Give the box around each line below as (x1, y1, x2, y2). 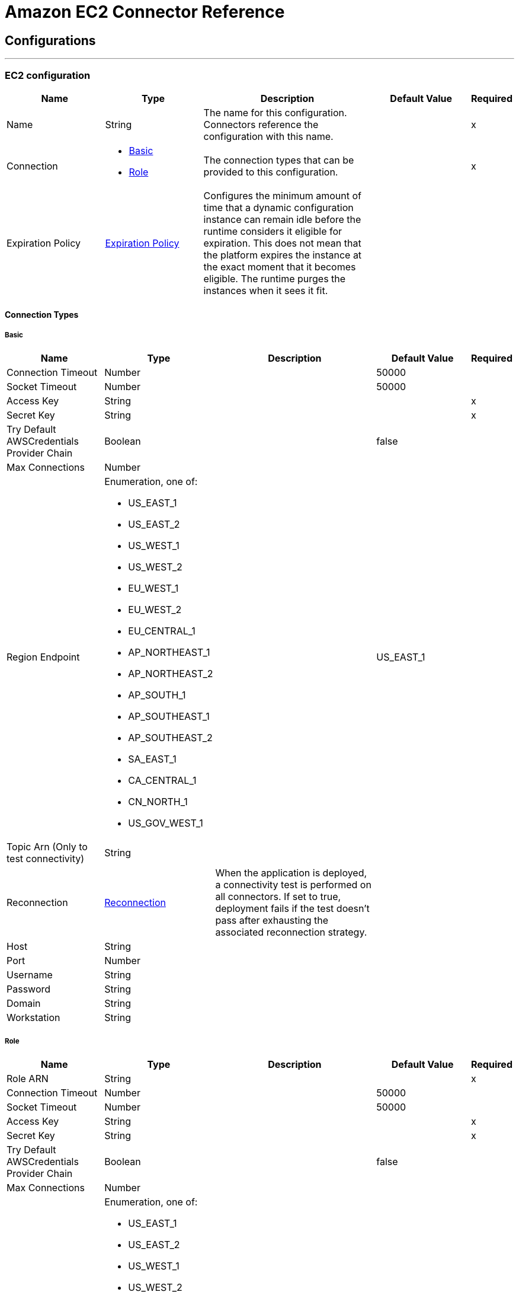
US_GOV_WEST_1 (128, 817, 203, 830)
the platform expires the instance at (203, 248, 362, 261)
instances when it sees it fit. (203, 284, 328, 296)
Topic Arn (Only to (7, 841, 88, 853)
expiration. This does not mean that (203, 237, 361, 249)
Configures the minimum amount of (203, 189, 361, 202)
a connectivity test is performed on (215, 879, 371, 891)
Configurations (5, 33, 96, 48)
